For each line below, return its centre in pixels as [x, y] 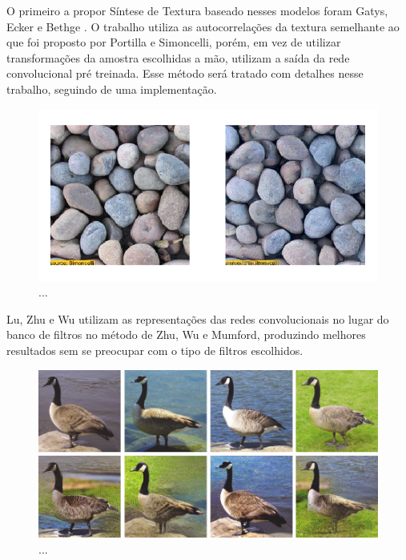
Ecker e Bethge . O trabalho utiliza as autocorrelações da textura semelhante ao [203, 26]
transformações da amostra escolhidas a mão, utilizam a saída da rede [178, 57]
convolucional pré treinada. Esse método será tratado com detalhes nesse [185, 73]
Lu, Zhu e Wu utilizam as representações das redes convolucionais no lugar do [198, 318]
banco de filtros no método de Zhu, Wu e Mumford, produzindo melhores [186, 334]
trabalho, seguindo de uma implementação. [112, 89]
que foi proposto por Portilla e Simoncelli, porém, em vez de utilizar [174, 42]
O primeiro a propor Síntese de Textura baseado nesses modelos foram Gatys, [197, 10]
